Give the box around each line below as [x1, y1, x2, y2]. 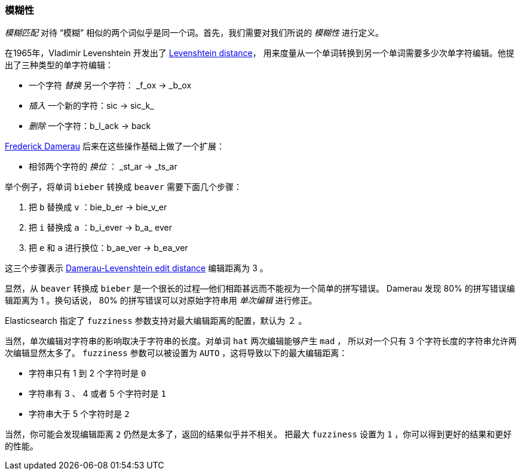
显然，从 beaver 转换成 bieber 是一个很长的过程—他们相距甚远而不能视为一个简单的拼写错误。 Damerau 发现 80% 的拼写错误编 [5, 283, 515, 294]
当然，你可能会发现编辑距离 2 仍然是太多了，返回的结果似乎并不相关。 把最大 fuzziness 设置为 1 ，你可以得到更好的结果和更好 [5, 429, 512, 440]
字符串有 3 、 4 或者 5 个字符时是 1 [29, 388, 166, 399]
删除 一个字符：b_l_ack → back [29, 121, 151, 131]
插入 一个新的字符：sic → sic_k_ [29, 100, 154, 111]
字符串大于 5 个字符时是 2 [29, 409, 130, 419]
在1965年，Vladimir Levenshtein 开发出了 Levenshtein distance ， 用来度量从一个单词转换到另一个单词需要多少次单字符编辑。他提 [5, 48, 514, 59]
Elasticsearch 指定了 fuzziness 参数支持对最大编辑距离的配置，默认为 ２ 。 [5, 315, 307, 326]
